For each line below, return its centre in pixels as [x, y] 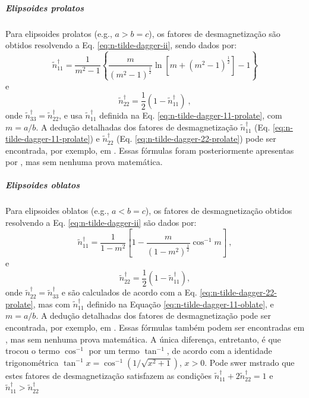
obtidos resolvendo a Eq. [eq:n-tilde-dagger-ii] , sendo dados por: [121, 45]
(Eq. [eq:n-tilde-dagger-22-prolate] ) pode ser [196, 139]
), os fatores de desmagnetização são [215, 33]
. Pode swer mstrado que [250, 362]
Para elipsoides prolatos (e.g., [59, 33]
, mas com [51, 304]
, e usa [71, 115]
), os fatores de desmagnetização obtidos [219, 211]
